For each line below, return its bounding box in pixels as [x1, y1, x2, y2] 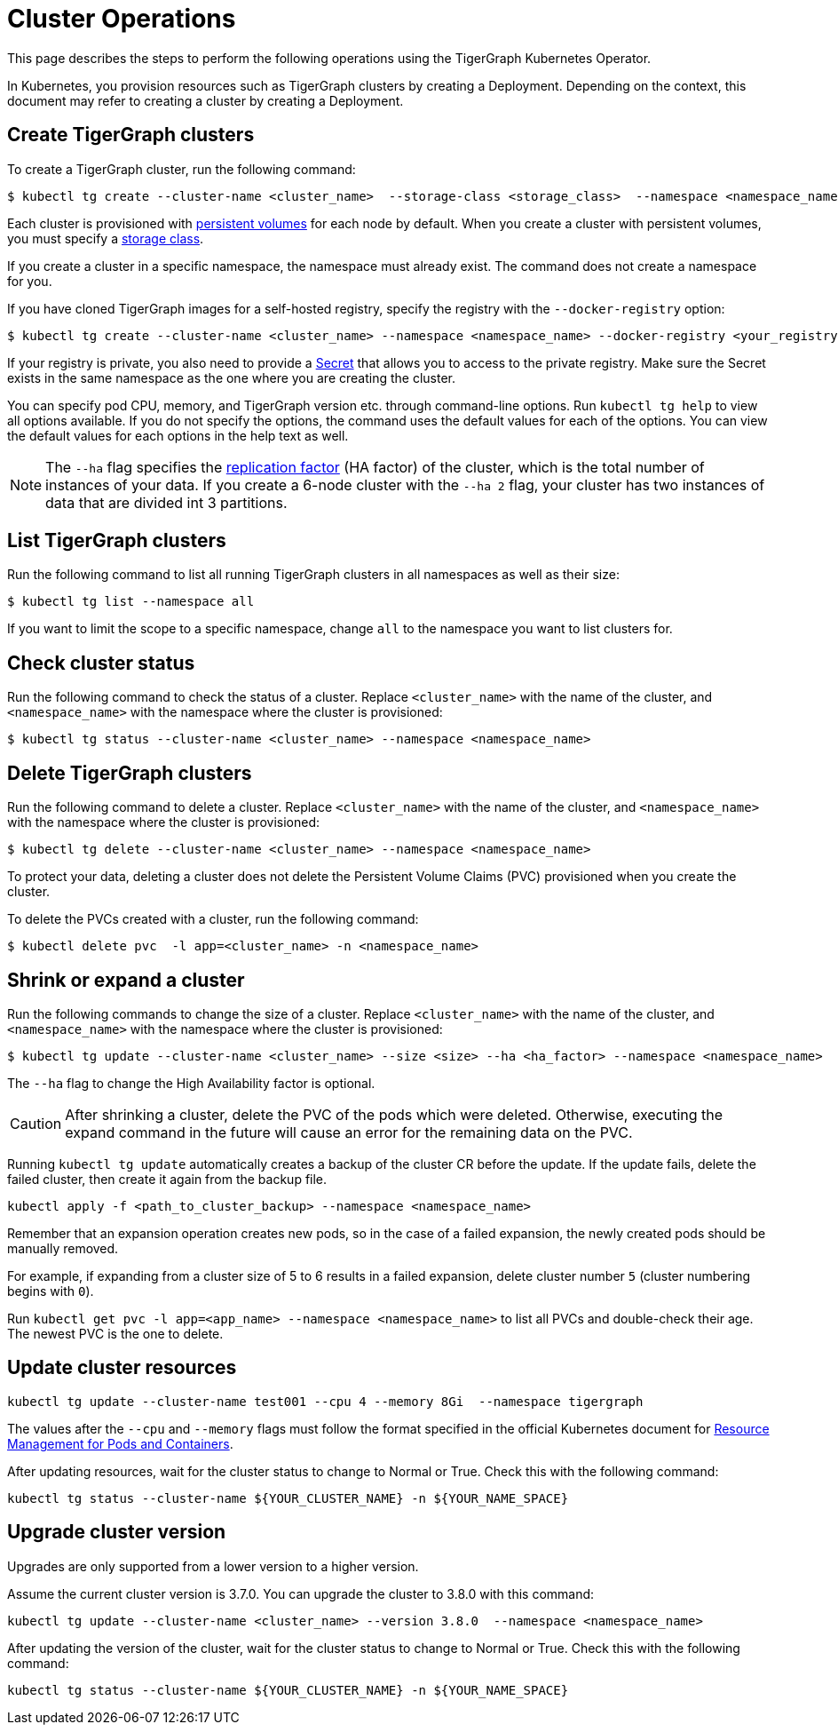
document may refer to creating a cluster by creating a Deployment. [7, 92, 404, 108]
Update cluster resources [7, 1356, 237, 1379]
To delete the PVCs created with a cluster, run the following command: [7, 911, 419, 927]
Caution [10, 1114, 62, 1132]
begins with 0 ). [7, 1283, 94, 1299]
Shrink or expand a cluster [7, 968, 245, 991]
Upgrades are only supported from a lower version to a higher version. [7, 1558, 419, 1574]
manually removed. [7, 1240, 119, 1256]
